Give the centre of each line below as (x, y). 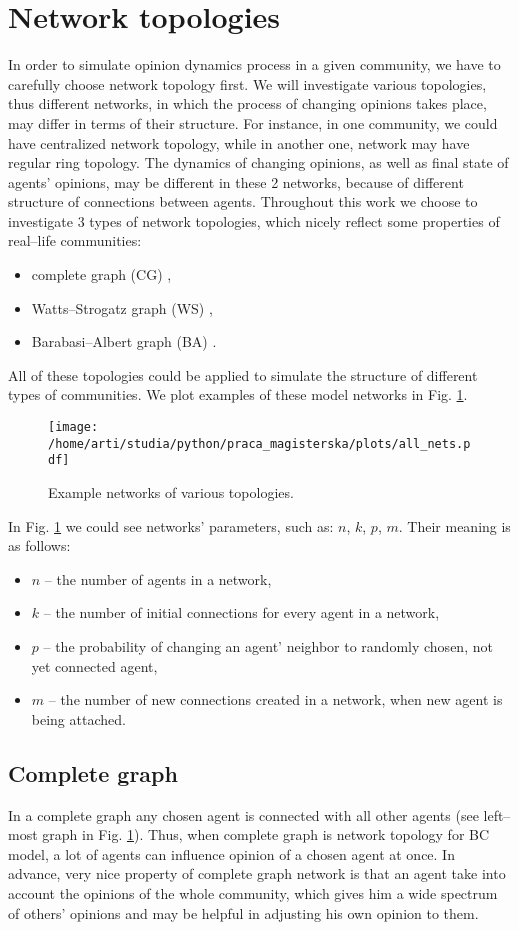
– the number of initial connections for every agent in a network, (241, 612)
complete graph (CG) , (101, 274)
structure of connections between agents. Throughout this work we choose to (243, 201)
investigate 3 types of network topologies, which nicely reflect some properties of (254, 220)
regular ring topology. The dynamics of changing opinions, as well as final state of (258, 162)
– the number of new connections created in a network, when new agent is (275, 699)
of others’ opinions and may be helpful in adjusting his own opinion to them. (243, 912)
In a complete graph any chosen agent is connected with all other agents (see (243, 814)
